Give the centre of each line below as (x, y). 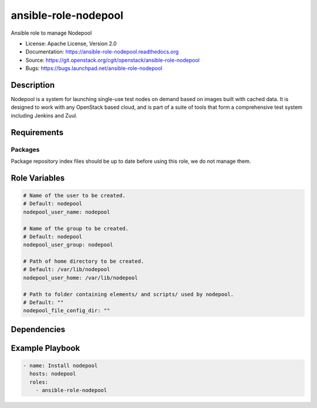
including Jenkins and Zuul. (44, 115)
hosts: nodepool (53, 374)
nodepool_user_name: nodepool (67, 212)
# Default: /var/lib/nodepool (67, 270)
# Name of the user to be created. (74, 195)
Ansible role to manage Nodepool (51, 33)
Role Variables (38, 178)
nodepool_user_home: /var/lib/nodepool (80, 277)
